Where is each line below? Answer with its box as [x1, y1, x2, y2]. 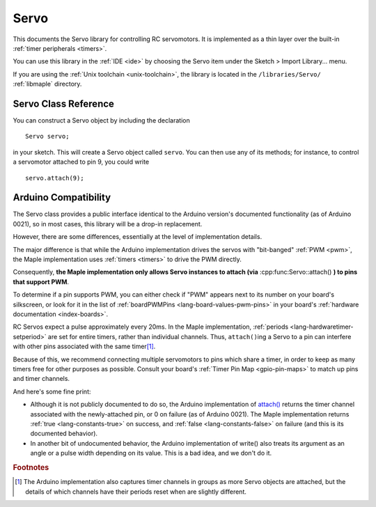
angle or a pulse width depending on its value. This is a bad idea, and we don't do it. [30, 449, 272, 458]
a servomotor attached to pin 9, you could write [13, 157, 150, 166]
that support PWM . [13, 277, 70, 286]
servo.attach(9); [25, 174, 84, 182]
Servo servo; [25, 132, 70, 141]
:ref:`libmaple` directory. [13, 80, 82, 88]
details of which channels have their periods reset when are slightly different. [25, 487, 247, 496]
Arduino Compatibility [13, 192, 111, 203]
